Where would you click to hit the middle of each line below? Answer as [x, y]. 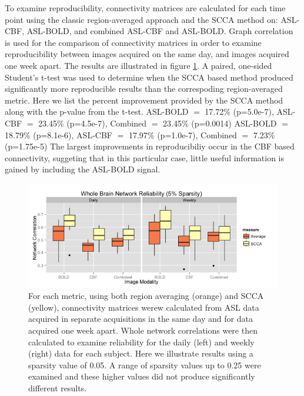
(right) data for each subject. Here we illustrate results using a [141, 353]
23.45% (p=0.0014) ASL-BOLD [220, 123]
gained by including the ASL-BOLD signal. [83, 169]
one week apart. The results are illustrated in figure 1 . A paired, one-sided [138, 65]
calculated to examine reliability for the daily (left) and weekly [141, 342]
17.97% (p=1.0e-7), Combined [183, 134]
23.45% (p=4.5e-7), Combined [93, 123]
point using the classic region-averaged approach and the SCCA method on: [141, 19]
